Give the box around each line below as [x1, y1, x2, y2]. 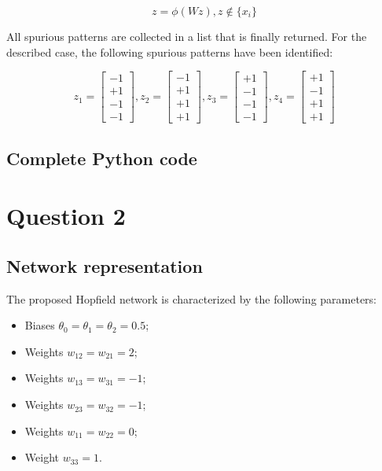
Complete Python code [6, 145, 197, 170]
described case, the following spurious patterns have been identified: [6, 43, 333, 60]
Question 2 [6, 200, 126, 232]
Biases [24, 317, 55, 333]
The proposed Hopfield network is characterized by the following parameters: [6, 290, 377, 307]
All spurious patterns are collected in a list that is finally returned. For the [6, 28, 367, 44]
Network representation [6, 253, 203, 278]
